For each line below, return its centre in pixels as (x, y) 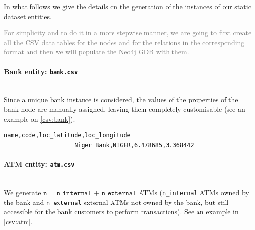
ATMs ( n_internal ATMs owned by (194, 192)
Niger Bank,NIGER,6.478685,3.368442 (134, 145)
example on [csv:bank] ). (40, 118)
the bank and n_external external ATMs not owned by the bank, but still (116, 202)
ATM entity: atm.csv (39, 164)
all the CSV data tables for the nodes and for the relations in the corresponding (124, 42)
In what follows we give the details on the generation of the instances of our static (127, 6)
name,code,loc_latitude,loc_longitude (67, 136)
